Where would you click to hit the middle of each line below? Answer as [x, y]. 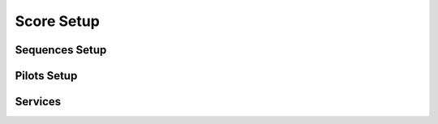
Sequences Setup [61, 50]
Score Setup [58, 21]
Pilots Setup [46, 76]
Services [38, 102]
